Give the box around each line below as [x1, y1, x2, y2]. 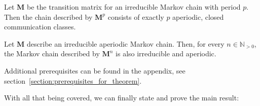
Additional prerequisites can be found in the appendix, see [4, 65, 185, 76]
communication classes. [4, 21, 76, 32]
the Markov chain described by [4, 48, 100, 59]
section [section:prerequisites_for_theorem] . [4, 75, 142, 86]
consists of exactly [107, 11, 164, 22]
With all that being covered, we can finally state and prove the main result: [4, 92, 239, 103]
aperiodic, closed [172, 11, 224, 22]
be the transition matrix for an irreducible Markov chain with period [27, 2, 241, 12]
